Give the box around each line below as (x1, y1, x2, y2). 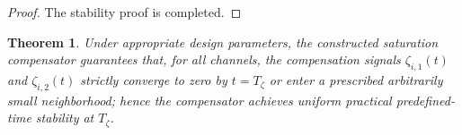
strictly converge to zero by (80, 70, 227, 89)
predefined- (395, 90, 455, 109)
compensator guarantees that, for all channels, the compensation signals (7, 50, 401, 69)
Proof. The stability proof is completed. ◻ (7, 3, 242, 21)
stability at (35, 108, 94, 127)
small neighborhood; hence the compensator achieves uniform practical (7, 90, 392, 109)
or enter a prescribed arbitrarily (269, 70, 443, 89)
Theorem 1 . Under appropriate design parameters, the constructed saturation (7, 32, 439, 51)
